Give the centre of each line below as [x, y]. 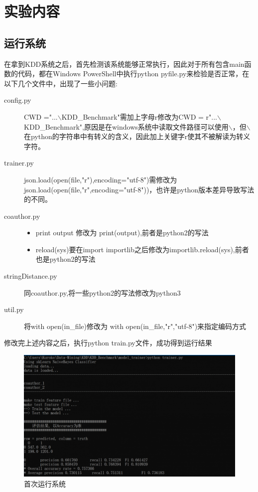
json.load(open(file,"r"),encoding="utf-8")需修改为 [101, 179]
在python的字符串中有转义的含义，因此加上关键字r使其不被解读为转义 [137, 136]
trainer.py [19, 163]
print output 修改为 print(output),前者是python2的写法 [122, 233]
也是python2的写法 [65, 259]
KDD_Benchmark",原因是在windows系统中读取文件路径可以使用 [126, 126]
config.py [18, 100]
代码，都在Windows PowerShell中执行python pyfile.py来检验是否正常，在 [133, 74]
